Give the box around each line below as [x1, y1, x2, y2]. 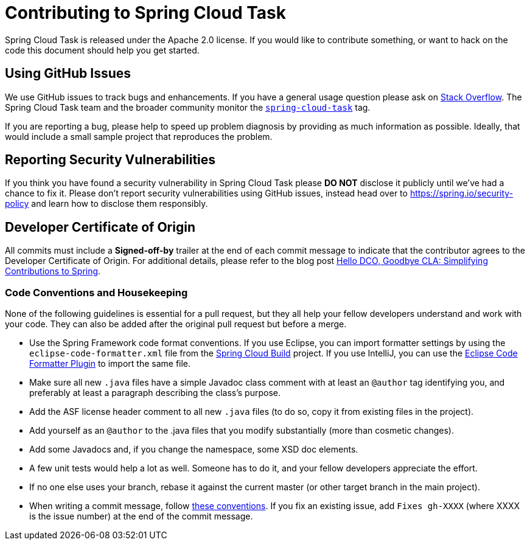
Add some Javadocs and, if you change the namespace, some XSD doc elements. [29, 444, 358, 455]
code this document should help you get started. [5, 44, 200, 55]
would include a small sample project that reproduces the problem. [5, 131, 273, 142]
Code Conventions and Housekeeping [5, 286, 188, 299]
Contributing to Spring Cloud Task [5, 2, 286, 23]
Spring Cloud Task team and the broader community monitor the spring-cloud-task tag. [5, 102, 371, 113]
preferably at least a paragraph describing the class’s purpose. [29, 387, 281, 398]
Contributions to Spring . [5, 266, 101, 277]
